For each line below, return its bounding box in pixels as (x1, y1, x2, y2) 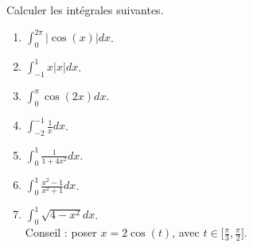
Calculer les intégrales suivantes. (6, 2, 164, 17)
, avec (172, 224, 200, 241)
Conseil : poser (25, 224, 97, 241)
